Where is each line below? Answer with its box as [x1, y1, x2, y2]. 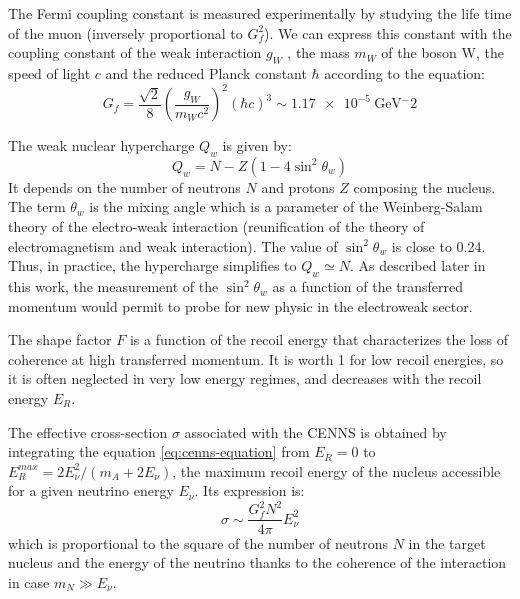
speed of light [8, 62, 91, 83]
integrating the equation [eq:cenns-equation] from [8, 441, 310, 462]
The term [8, 196, 66, 217]
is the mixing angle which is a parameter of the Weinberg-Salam [89, 196, 483, 217]
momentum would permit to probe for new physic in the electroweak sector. [8, 295, 473, 316]
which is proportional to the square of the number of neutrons [8, 532, 389, 553]
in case [8, 571, 50, 592]
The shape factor [8, 329, 112, 350]
